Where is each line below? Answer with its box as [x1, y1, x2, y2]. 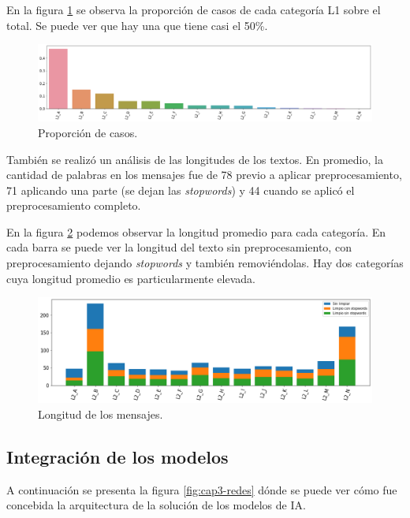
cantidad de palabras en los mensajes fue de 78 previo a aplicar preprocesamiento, [6, 166, 402, 183]
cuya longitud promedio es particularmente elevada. [6, 270, 255, 286]
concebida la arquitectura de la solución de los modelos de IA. [6, 497, 306, 513]
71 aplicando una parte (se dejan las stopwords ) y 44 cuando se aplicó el [6, 181, 355, 198]
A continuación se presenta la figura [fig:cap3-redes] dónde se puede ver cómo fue [6, 481, 397, 498]
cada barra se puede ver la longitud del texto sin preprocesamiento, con [6, 239, 352, 255]
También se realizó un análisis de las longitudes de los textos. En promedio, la [6, 151, 383, 167]
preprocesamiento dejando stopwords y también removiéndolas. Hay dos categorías [6, 255, 404, 271]
